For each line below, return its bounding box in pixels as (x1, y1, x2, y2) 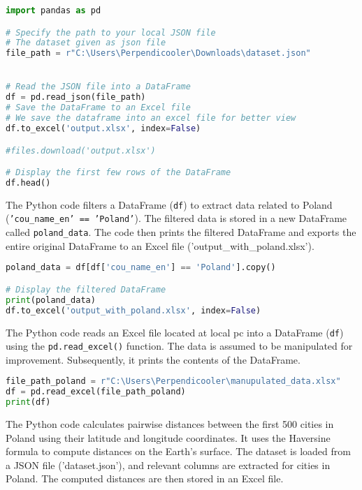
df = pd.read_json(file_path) (6, 92, 146, 103)
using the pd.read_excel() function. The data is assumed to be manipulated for (6, 339, 353, 353)
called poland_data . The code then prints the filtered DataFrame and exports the (6, 225, 356, 239)
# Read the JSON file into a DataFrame (6, 82, 191, 92)
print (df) (6, 397, 51, 408)
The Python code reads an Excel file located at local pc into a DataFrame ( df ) (6, 325, 344, 339)
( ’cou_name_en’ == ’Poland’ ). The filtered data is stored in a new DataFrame (6, 211, 347, 225)
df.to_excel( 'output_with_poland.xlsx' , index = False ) (6, 305, 261, 315)
